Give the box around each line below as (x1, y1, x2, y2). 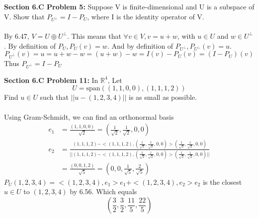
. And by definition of (107, 40, 173, 51)
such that (40, 92, 69, 102)
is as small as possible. (129, 92, 197, 102)
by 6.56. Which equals (70, 186, 137, 197)
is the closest (203, 176, 242, 187)
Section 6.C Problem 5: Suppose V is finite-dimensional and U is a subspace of (4, 1, 255, 11)
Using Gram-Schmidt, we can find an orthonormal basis (4, 111, 174, 122)
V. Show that (4, 11, 45, 21)
